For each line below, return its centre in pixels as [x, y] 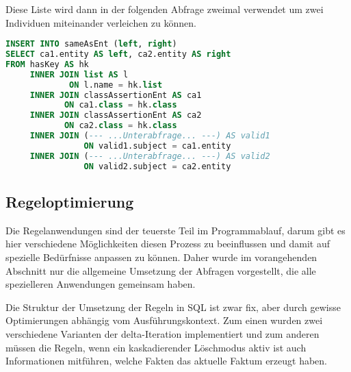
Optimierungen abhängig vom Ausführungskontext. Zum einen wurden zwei [164, 320]
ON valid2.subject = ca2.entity [157, 166]
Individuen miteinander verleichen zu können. [101, 22]
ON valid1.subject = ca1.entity [157, 146]
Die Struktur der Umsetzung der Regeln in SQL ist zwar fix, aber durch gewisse [173, 307]
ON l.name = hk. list [116, 85]
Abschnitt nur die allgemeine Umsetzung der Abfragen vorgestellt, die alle [161, 270]
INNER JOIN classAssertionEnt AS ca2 [116, 115]
